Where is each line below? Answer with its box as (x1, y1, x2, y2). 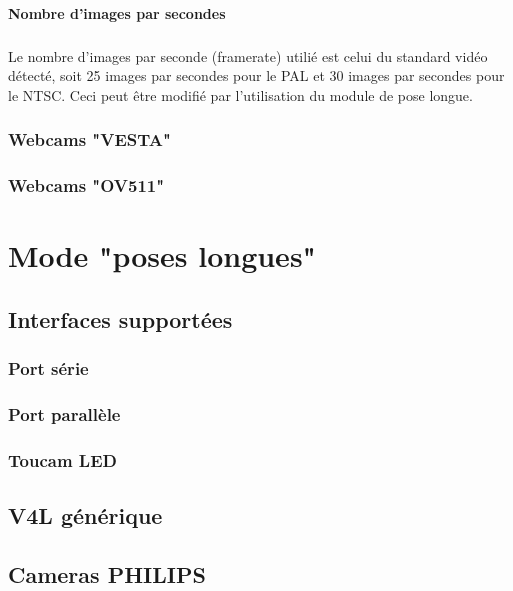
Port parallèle (8, 401, 121, 426)
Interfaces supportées (8, 303, 233, 334)
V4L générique (8, 500, 163, 531)
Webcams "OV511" (8, 173, 165, 198)
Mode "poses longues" (8, 235, 317, 276)
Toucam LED (8, 447, 117, 472)
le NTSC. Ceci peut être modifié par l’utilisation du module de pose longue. (8, 84, 473, 105)
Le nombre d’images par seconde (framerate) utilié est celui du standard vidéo (8, 45, 488, 66)
